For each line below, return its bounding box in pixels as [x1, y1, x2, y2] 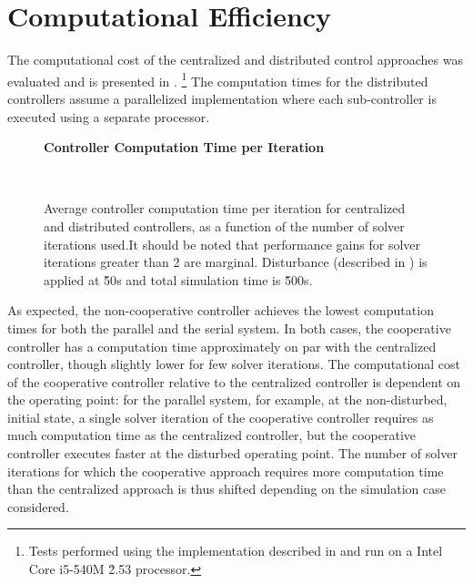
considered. [7, 497, 69, 516]
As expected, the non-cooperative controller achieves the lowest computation [7, 301, 434, 320]
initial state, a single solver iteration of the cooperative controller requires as [7, 407, 434, 426]
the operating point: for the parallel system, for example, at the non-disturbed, [7, 390, 448, 409]
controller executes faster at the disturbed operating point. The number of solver [7, 444, 458, 463]
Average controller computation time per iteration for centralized [44, 199, 406, 218]
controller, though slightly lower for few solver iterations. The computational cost [7, 354, 460, 374]
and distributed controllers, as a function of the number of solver [44, 216, 405, 235]
